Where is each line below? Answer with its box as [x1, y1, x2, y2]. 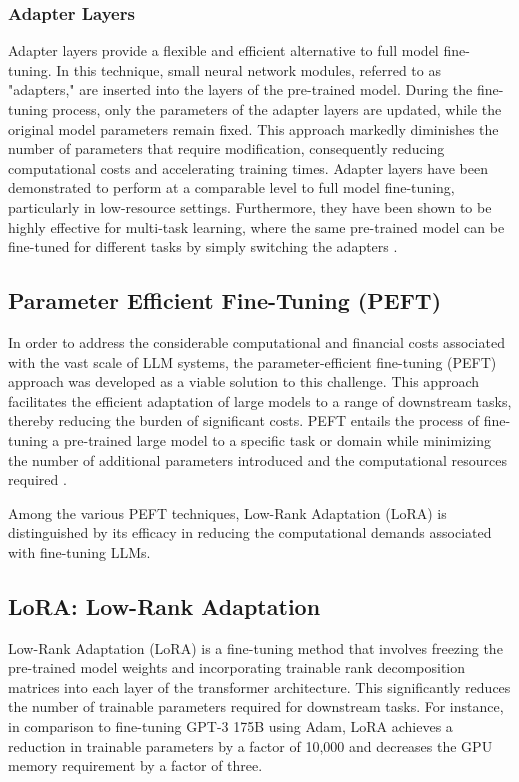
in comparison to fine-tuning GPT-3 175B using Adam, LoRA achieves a [8, 716, 453, 737]
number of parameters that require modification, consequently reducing [8, 138, 445, 159]
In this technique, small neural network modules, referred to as [56, 59, 441, 80]
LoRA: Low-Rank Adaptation [8, 590, 321, 621]
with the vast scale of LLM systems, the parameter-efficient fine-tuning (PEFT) [8, 351, 497, 372]
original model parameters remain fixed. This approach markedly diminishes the [8, 118, 499, 139]
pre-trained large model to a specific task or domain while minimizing [64, 429, 491, 450]
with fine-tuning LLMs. [8, 541, 151, 562]
